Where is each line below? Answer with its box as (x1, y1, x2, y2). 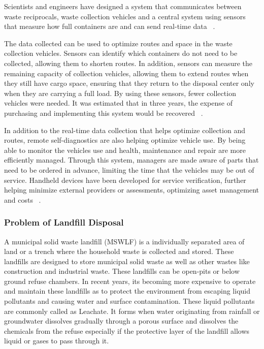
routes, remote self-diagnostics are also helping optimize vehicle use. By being (4, 135, 246, 145)
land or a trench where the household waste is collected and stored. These (4, 246, 234, 257)
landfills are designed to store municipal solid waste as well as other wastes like (4, 256, 250, 266)
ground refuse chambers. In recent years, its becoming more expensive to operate (4, 275, 256, 286)
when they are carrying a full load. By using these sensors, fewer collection (4, 87, 236, 98)
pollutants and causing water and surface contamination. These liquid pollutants (4, 296, 255, 306)
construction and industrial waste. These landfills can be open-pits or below (4, 266, 240, 276)
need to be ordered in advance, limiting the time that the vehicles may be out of (4, 164, 254, 175)
